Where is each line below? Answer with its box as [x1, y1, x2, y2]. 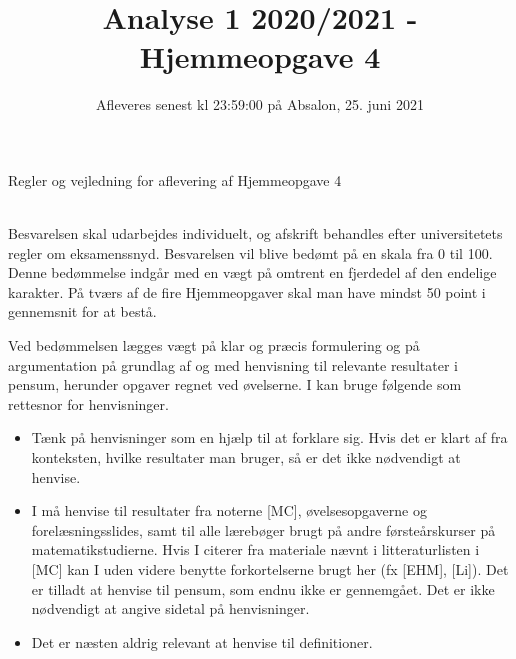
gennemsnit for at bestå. [8, 301, 157, 322]
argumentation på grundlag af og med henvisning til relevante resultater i [8, 354, 458, 375]
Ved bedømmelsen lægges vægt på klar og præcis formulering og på [8, 335, 420, 356]
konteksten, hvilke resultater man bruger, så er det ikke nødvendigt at [31, 447, 461, 468]
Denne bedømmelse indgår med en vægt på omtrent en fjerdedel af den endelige [8, 262, 497, 283]
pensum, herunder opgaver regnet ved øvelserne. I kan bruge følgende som [8, 374, 462, 395]
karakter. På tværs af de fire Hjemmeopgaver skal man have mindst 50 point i [8, 281, 486, 302]
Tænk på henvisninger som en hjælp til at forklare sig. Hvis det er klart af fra [31, 427, 508, 448]
